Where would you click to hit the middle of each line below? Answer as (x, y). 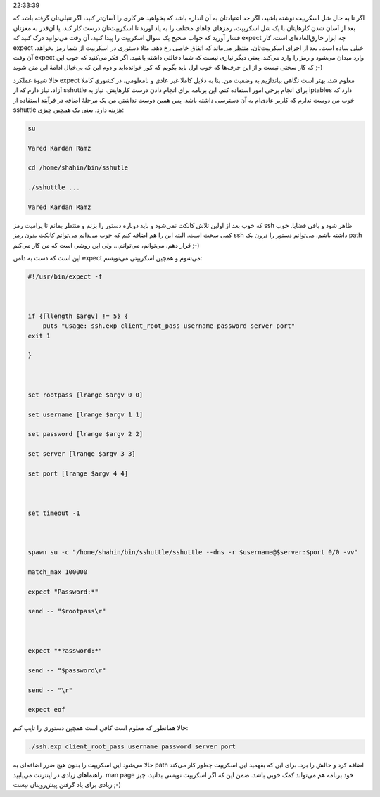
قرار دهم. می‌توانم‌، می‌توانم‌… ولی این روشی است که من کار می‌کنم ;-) (106, 245)
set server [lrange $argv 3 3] (82, 454)
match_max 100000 (58, 572)
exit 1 (39, 336)
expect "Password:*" (63, 592)
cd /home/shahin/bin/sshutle (78, 168)
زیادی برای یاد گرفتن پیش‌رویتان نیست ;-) (67, 785)
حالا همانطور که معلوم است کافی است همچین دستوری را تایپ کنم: (101, 728)
